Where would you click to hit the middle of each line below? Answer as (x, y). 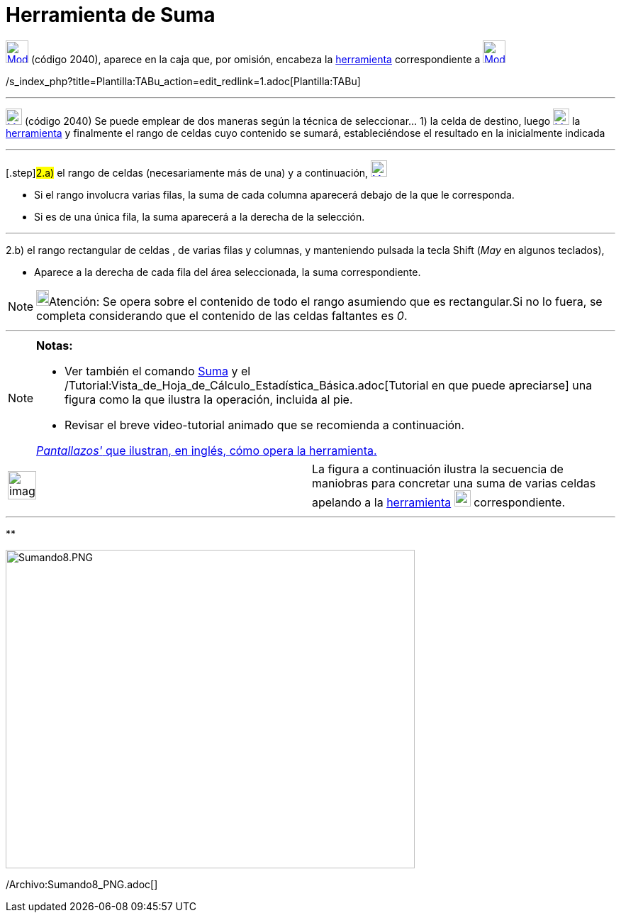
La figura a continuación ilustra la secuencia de (438, 469)
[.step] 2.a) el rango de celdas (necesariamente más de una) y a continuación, (187, 172)
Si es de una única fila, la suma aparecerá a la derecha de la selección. (200, 216)
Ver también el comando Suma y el (158, 371)
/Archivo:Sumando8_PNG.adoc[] (82, 884)
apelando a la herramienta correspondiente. (439, 502)
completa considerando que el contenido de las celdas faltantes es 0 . (222, 315)
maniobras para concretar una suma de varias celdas (454, 483)
